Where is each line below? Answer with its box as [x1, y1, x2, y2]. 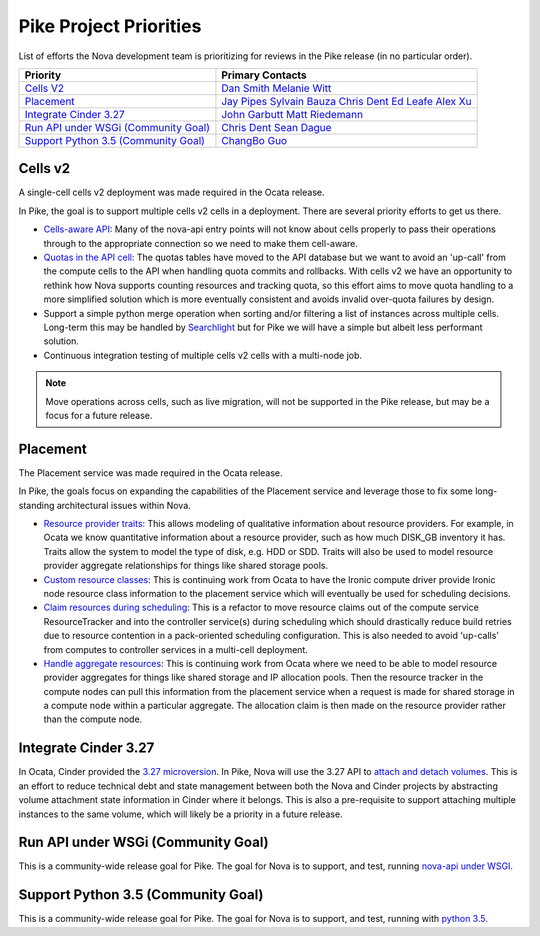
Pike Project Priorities [18, 15, 202, 37]
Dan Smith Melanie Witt [221, 81, 332, 95]
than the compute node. [43, 713, 143, 725]
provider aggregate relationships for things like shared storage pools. [43, 560, 329, 572]
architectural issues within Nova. [56, 499, 192, 511]
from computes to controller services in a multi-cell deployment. [43, 643, 309, 655]
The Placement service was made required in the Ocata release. [18, 466, 284, 479]
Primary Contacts [221, 68, 307, 82]
